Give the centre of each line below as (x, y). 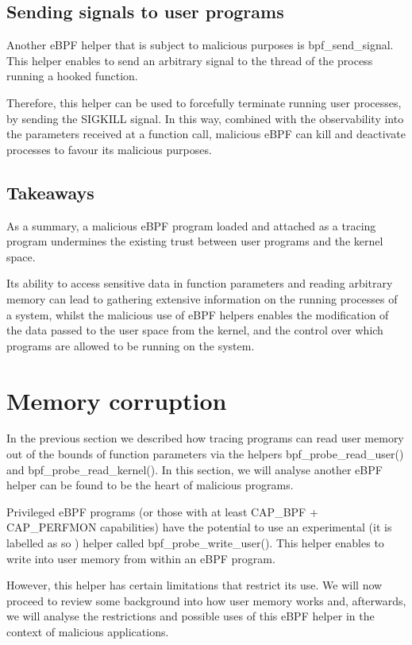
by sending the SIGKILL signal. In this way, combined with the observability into (205, 118)
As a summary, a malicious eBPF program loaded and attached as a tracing (191, 225)
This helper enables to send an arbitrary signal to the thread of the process (190, 60)
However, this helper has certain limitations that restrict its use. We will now (194, 585)
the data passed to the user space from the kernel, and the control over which (195, 330)
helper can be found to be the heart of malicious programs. (150, 485)
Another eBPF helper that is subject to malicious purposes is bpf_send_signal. (200, 45)
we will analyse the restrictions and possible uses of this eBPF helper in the (191, 616)
